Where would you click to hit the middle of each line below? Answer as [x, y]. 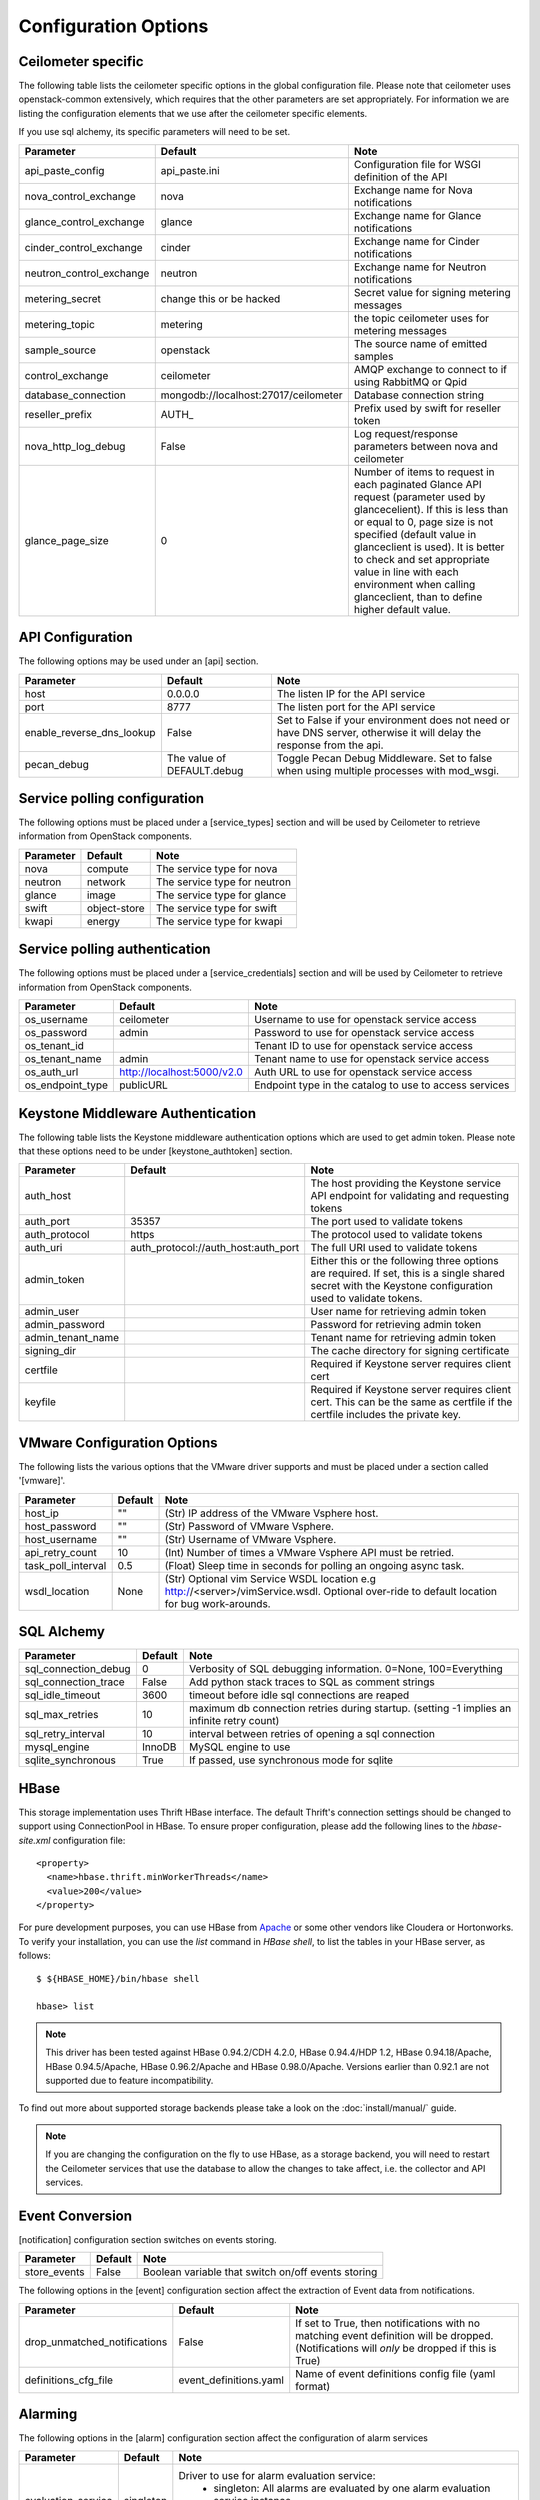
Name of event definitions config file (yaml [395, 2373]
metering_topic [59, 324]
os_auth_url [51, 1072]
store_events [54, 2272]
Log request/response [406, 433]
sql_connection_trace [74, 1682]
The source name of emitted [420, 343]
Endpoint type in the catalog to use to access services [381, 1085]
